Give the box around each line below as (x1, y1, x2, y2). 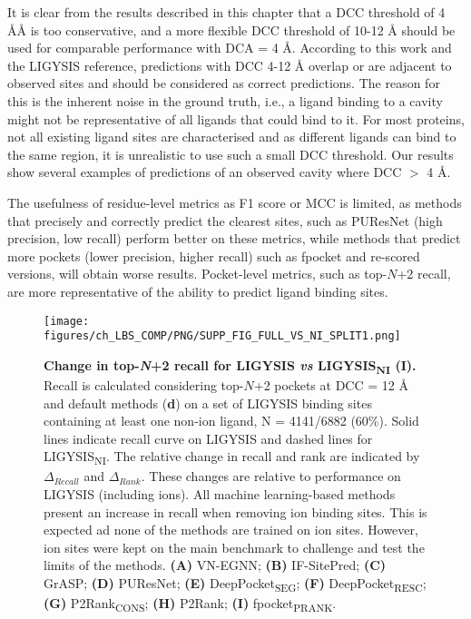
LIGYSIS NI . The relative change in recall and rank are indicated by (44, 447, 420, 468)
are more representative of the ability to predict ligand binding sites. (7, 281, 388, 300)
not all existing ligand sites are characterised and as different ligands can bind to (7, 127, 456, 146)
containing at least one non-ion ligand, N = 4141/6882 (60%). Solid (44, 411, 419, 430)
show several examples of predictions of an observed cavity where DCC (7, 162, 402, 182)
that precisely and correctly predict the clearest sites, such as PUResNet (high (7, 211, 443, 230)
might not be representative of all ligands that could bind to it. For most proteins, (7, 109, 465, 128)
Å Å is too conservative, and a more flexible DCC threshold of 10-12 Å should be (7, 20, 456, 39)
